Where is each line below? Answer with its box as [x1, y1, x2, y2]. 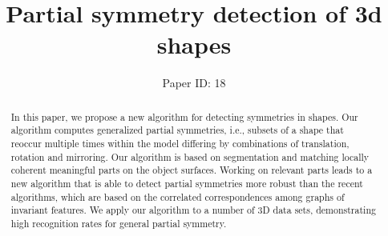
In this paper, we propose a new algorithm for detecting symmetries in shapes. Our [10, 110, 358, 123]
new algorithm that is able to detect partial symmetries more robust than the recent [10, 176, 363, 190]
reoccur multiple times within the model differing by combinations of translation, [10, 137, 350, 150]
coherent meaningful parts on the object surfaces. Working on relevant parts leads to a [10, 163, 373, 177]
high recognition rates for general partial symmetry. [10, 216, 227, 230]
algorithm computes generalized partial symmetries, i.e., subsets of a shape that [10, 123, 344, 137]
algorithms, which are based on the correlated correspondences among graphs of [10, 190, 345, 203]
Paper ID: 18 [162, 74, 226, 91]
